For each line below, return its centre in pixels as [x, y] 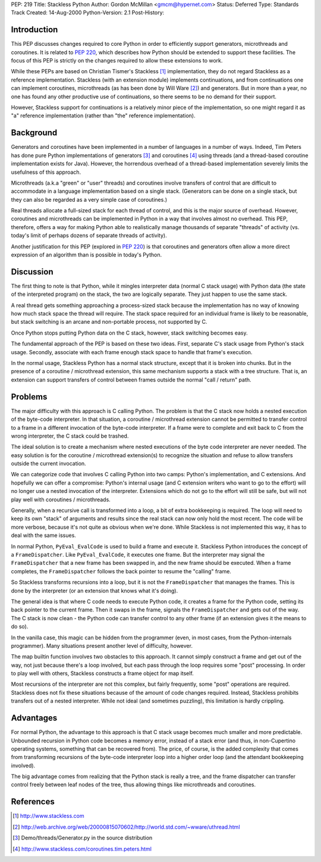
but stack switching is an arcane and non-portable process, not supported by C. [109, 322]
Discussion [32, 272]
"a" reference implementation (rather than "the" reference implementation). [103, 115]
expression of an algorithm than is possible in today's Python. [86, 255]
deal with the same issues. [44, 535]
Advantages [34, 718]
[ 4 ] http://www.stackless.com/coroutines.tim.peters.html [82, 849]
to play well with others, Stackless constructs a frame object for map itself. [103, 673]
